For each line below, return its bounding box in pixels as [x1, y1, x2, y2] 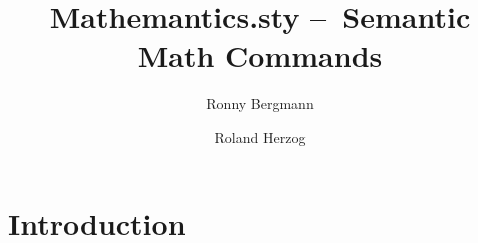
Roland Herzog [214, 126, 306, 147]
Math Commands [137, 35, 383, 76]
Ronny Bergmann [206, 93, 314, 114]
